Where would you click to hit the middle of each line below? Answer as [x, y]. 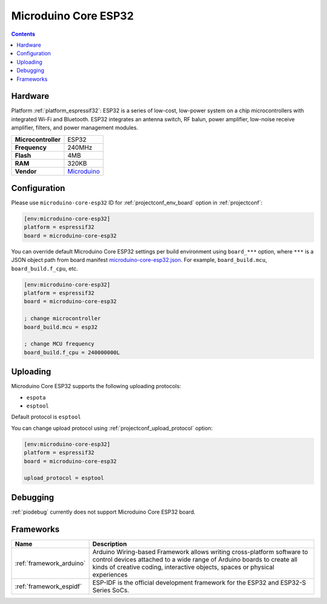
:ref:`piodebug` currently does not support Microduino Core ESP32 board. [104, 512]
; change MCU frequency [59, 344]
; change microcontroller [62, 319]
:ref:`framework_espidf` [48, 586]
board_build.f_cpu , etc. [45, 268]
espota [36, 398]
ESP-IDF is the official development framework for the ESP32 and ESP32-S [199, 582]
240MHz [80, 147]
